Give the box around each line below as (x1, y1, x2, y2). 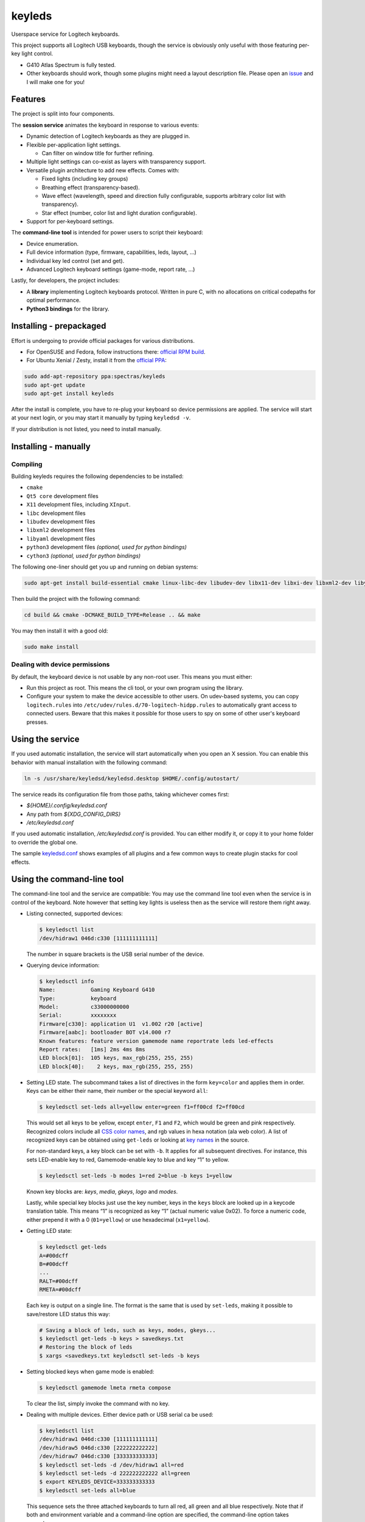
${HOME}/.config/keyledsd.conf (26, 802, 108, 809)
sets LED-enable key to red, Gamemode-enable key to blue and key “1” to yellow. (26, 1156, 229, 1163)
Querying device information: (26, 961, 100, 969)
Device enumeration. (26, 240, 79, 247)
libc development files (26, 509, 86, 517)
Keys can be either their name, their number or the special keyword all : (26, 1087, 208, 1095)
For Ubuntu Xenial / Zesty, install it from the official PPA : (26, 357, 167, 364)
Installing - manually (11, 441, 91, 452)
